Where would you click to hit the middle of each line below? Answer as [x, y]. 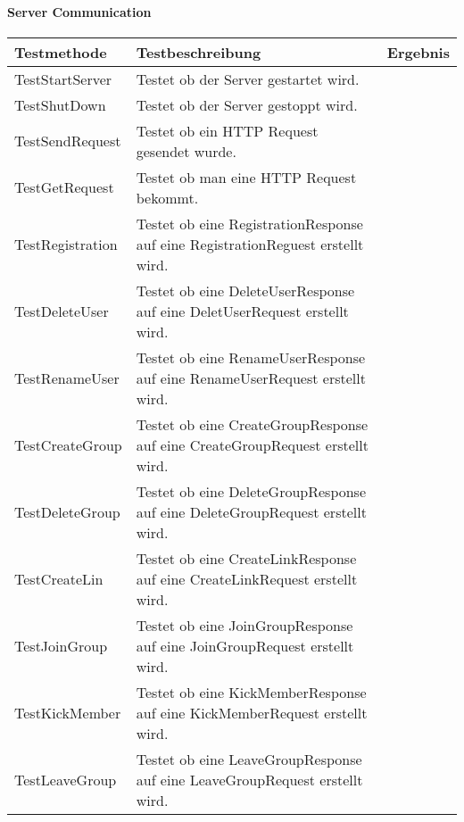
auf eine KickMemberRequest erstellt [252, 712]
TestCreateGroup [68, 444]
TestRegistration [66, 244]
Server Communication [79, 11]
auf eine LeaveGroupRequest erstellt [249, 779]
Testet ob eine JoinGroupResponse [244, 625]
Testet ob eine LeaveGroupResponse [249, 759]
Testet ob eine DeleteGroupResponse [251, 491]
